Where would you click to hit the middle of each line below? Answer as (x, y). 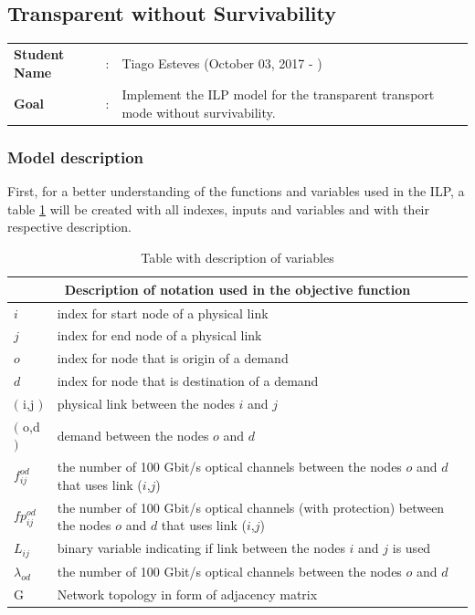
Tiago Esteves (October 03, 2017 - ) (222, 63)
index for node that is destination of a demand (188, 381)
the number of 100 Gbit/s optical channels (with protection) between (251, 507)
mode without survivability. (199, 112)
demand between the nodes (133, 435)
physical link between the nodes (146, 403)
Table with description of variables (237, 258)
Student (39, 53)
